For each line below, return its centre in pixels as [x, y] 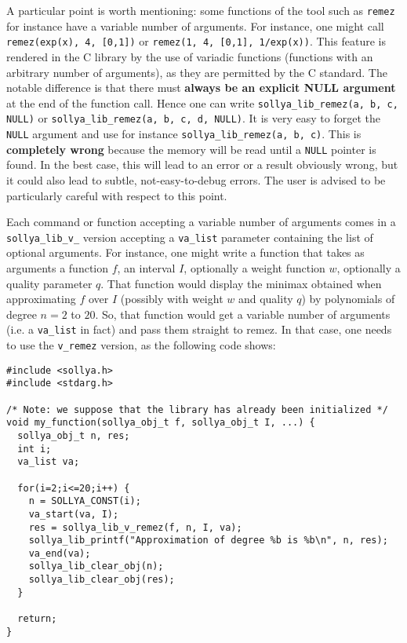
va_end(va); [60, 553]
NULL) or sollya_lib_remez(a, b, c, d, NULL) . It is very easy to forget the [193, 118]
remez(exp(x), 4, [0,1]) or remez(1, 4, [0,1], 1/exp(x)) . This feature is [196, 41]
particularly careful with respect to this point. [117, 195]
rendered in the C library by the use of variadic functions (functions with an [190, 56]
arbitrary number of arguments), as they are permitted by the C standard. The [197, 72]
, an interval [146, 267]
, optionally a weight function [254, 267]
